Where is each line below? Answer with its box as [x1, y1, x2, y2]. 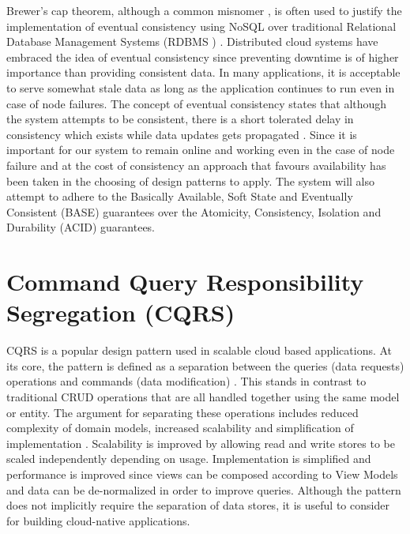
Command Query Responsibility [6, 265, 364, 298]
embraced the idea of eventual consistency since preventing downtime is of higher [6, 48, 399, 65]
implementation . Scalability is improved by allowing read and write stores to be [6, 434, 395, 451]
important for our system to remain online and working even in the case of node [6, 141, 395, 158]
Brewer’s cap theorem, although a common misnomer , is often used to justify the [6, 2, 402, 18]
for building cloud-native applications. [6, 512, 190, 528]
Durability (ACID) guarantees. [6, 219, 156, 235]
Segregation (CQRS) [6, 296, 235, 329]
